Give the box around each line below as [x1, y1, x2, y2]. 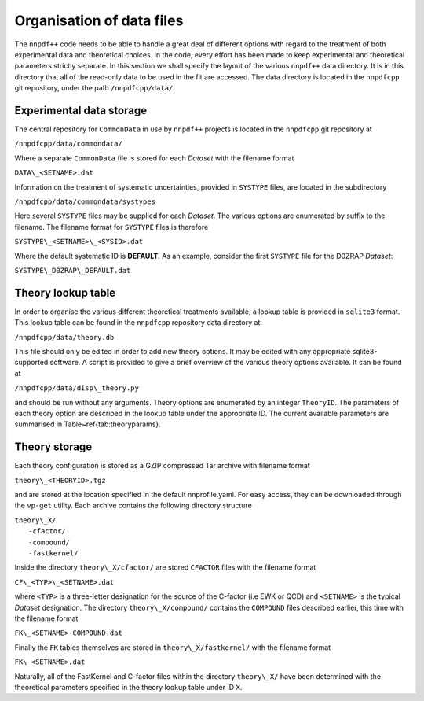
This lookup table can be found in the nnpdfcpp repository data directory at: [14, 318, 263, 327]
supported [14, 358, 49, 367]
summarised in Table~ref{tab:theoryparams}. [14, 419, 161, 429]
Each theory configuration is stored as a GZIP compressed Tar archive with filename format [14, 461, 310, 470]
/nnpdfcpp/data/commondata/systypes [14, 197, 156, 206]
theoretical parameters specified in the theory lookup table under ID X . [14, 682, 243, 692]
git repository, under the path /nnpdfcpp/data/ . [14, 83, 176, 93]
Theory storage [14, 441, 93, 454]
